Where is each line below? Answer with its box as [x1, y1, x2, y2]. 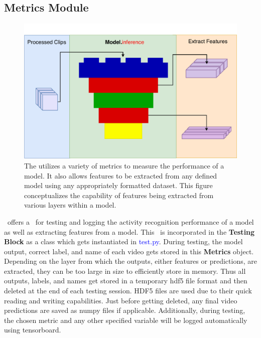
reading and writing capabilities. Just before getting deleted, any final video [4, 295, 237, 305]
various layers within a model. [24, 200, 116, 210]
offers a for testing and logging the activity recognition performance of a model [7, 216, 254, 227]
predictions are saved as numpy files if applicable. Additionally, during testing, [4, 305, 245, 315]
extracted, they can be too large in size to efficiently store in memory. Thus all [4, 265, 246, 276]
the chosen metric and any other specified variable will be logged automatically [4, 314, 247, 325]
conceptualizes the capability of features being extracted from [24, 190, 214, 200]
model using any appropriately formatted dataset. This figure [24, 180, 213, 191]
